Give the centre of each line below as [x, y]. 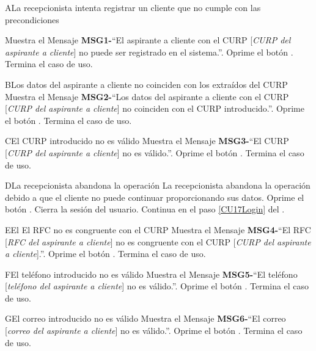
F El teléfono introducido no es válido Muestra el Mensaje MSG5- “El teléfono [151, 274]
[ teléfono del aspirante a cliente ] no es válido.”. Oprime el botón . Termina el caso [157, 286]
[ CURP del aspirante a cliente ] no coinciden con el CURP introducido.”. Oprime [155, 108]
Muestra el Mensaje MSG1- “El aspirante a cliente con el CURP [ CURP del [148, 40]
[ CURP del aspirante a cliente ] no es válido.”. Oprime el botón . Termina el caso [155, 152]
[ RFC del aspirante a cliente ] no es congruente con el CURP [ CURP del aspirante [158, 241]
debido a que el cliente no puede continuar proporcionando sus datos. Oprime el [155, 197]
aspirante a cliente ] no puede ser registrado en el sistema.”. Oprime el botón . [149, 52]
